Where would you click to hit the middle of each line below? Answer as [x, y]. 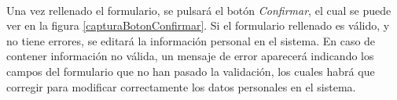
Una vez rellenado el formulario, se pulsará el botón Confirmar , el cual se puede [199, 10]
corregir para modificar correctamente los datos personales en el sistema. [181, 86]
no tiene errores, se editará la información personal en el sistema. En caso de [191, 40]
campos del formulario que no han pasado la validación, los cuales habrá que [191, 71]
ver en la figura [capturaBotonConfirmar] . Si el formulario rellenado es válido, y [198, 25]
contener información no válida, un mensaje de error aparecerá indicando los [190, 56]
